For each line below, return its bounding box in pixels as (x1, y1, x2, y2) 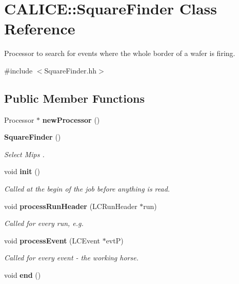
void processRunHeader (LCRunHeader (4, 200, 137, 211)
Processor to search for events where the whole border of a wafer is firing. (4, 48, 235, 59)
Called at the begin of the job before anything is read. (4, 183, 170, 194)
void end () (4, 270, 41, 280)
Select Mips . (4, 148, 45, 159)
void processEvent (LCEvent (4, 235, 100, 245)
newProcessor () (42, 114, 100, 125)
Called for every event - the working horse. (4, 252, 138, 263)
